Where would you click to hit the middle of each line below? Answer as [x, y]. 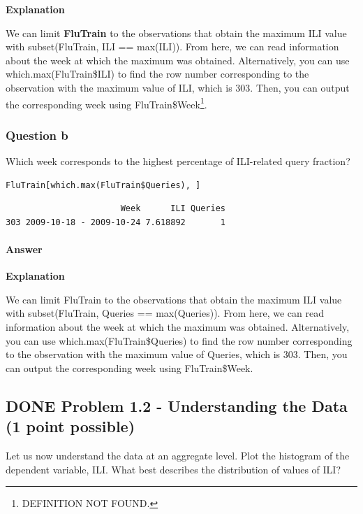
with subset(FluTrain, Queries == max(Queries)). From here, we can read [165, 313]
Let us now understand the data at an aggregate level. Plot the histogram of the [178, 455]
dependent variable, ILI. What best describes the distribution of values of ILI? [173, 469]
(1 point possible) [71, 426]
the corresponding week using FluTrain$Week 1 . [106, 103]
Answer [24, 249]
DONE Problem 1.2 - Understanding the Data [177, 405]
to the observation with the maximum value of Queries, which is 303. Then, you [177, 354]
